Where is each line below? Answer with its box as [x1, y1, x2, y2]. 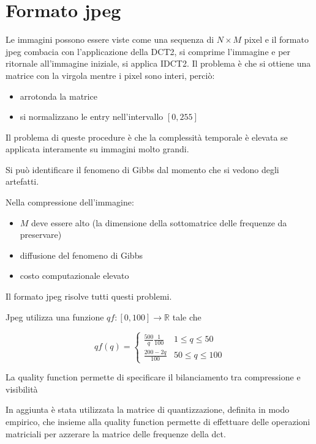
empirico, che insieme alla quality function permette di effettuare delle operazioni [6, 415, 310, 428]
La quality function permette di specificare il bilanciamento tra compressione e [6, 371, 301, 383]
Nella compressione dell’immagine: [6, 196, 134, 209]
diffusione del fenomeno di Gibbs [20, 248, 143, 261]
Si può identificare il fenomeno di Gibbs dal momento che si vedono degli [6, 163, 279, 176]
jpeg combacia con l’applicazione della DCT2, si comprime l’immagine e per [6, 45, 291, 57]
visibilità [6, 382, 38, 395]
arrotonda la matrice [20, 89, 97, 102]
